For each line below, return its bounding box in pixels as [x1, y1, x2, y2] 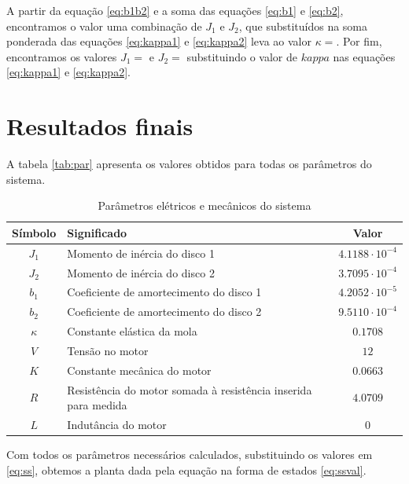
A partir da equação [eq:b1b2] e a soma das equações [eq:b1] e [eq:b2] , [6, 2, 344, 18]
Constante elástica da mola [67, 323, 197, 339]
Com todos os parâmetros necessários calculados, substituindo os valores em [6, 446, 373, 463]
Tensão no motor [67, 342, 149, 358]
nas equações [333, 48, 396, 64]
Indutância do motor [67, 416, 167, 433]
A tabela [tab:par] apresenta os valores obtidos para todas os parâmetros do [6, 156, 372, 172]
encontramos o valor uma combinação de [6, 17, 202, 34]
